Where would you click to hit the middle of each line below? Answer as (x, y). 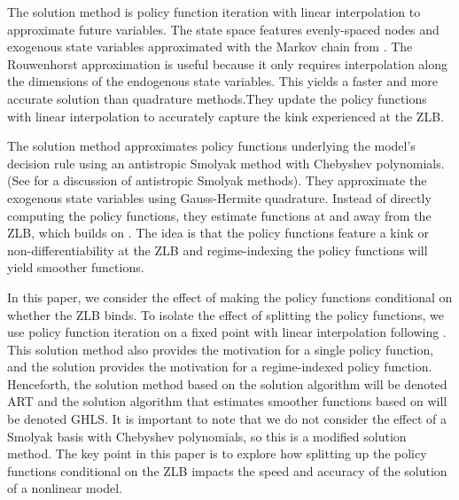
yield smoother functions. (76, 267)
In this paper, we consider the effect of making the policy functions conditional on (230, 297)
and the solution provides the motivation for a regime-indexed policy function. (220, 367)
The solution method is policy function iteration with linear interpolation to (214, 12)
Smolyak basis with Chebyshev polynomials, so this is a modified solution (207, 436)
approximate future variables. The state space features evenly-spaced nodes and (223, 29)
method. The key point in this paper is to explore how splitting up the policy (217, 453)
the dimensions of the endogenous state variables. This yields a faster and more (223, 81)
